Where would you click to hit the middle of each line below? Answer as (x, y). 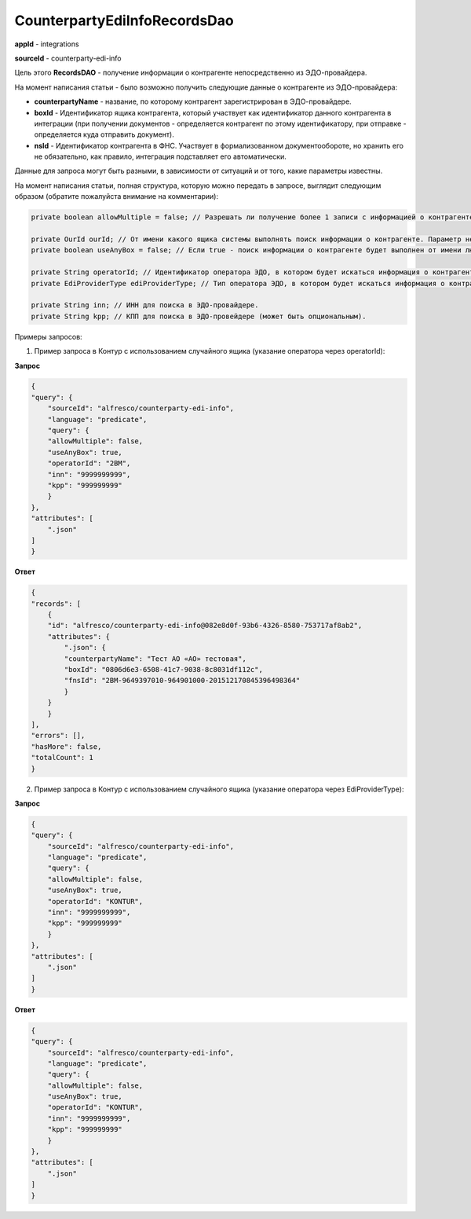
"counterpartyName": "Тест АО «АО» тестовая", (155, 659)
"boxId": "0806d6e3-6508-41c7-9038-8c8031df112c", (163, 670)
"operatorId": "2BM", (89, 463)
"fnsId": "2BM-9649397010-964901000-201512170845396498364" (182, 681)
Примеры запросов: (48, 336)
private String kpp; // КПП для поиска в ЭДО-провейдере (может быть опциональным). (199, 316)
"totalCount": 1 (62, 758)
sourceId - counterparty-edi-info (68, 58)
